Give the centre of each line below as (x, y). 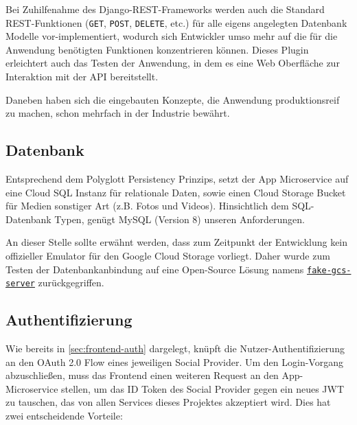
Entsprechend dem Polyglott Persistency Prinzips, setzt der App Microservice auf (177, 179)
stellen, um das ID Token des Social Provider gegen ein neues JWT (203, 388)
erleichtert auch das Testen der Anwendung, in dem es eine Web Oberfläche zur (173, 63)
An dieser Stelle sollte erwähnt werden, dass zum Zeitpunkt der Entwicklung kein (177, 242)
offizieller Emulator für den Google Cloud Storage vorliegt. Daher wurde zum (168, 255)
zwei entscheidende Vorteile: (64, 416)
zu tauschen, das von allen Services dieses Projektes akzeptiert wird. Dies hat (168, 402)
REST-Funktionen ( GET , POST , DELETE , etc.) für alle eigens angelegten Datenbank (176, 22)
